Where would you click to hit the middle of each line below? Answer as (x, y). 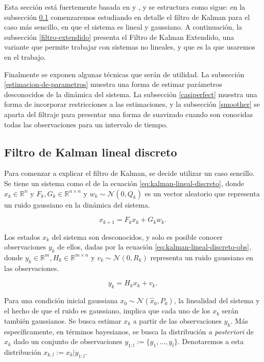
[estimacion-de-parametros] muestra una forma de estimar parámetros (113, 84)
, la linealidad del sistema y (217, 300)
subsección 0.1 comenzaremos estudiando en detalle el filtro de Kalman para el (127, 17)
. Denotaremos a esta (210, 341)
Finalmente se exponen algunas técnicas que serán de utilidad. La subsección (124, 74)
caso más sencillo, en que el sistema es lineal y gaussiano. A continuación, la (123, 27)
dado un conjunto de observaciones (68, 341)
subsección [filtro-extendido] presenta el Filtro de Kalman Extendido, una (119, 37)
